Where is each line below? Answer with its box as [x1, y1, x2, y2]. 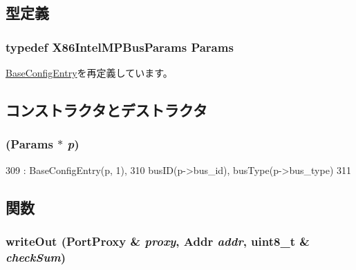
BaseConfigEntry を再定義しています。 [6, 66, 173, 79]
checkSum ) [6, 248, 66, 265]
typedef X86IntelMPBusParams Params [6, 38, 234, 55]
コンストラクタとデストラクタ [6, 99, 207, 120]
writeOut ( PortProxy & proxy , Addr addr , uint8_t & [6, 232, 310, 249]
